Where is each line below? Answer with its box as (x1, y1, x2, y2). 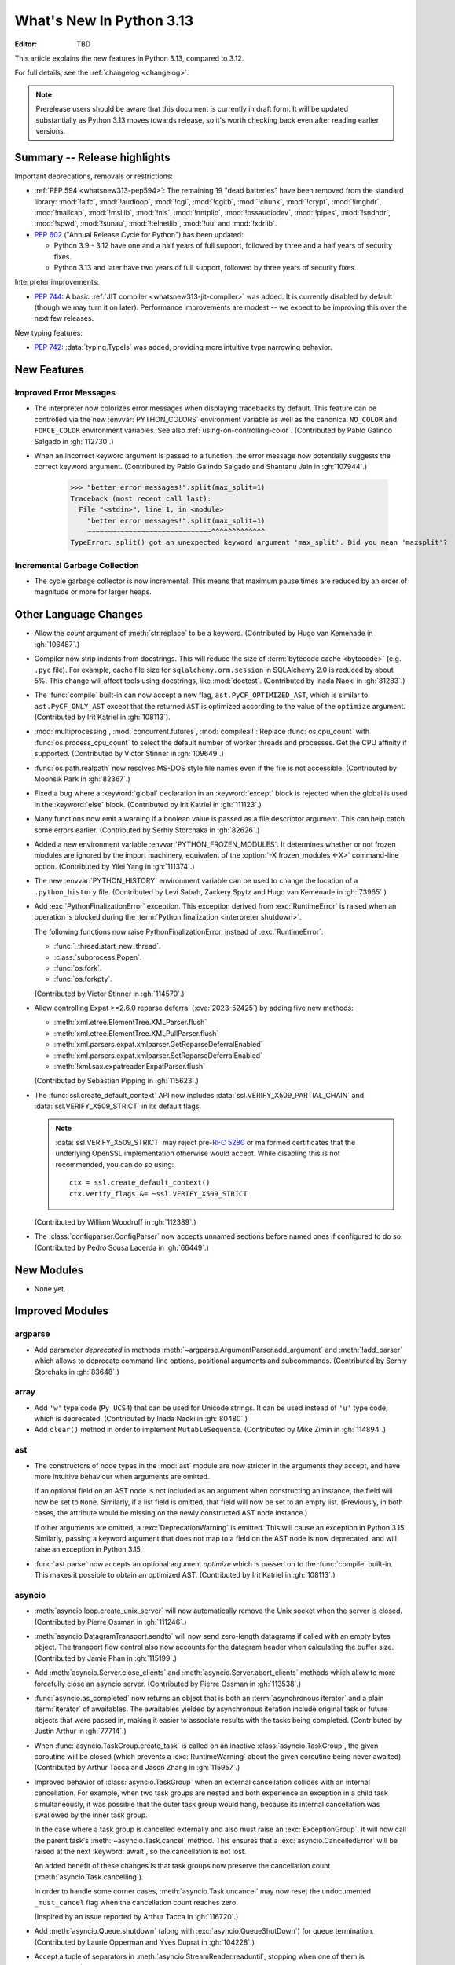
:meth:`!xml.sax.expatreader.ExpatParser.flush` (53, 1062, 206, 1071)
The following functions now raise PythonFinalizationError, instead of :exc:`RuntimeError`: (34, 927, 324, 936)
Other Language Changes (14, 608, 143, 621)
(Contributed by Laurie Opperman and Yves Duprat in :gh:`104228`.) (34, 1937, 255, 1947)
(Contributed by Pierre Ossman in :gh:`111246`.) (34, 1617, 188, 1626)
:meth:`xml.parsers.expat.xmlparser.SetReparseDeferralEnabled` (53, 1050, 263, 1060)
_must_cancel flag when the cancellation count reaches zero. (34, 1897, 239, 1907)
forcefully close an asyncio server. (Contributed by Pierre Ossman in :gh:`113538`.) (34, 1679, 302, 1688)
